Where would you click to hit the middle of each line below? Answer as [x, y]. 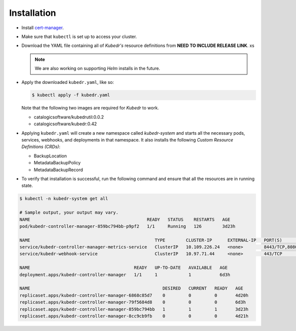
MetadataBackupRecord [58, 170]
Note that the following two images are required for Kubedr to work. [90, 108]
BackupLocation [50, 156]
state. [27, 185]
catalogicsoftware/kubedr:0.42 [65, 124]
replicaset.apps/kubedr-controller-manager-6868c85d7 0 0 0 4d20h [134, 295]
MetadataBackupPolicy [57, 163]
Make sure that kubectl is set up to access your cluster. [79, 37]
